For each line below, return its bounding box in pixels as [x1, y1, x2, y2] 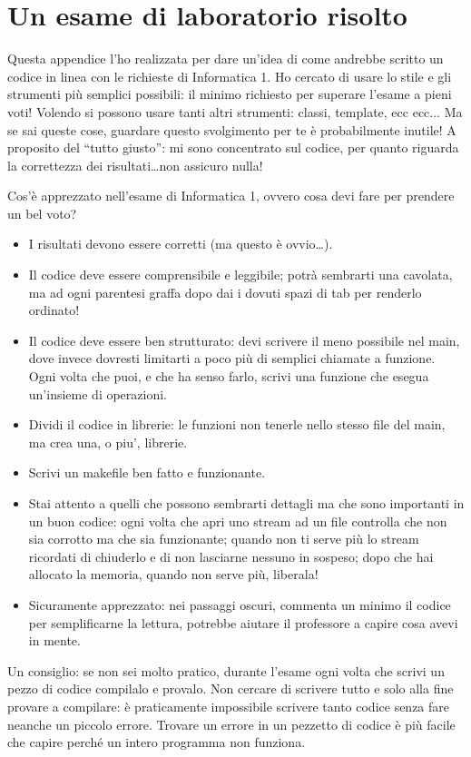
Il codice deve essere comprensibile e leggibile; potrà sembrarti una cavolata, [28, 265, 453, 284]
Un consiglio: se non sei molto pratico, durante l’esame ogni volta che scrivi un [7, 661, 445, 680]
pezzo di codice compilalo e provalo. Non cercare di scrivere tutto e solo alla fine [7, 679, 454, 698]
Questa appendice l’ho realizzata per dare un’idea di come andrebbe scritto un [7, 49, 444, 68]
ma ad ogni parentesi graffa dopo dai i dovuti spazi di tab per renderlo [28, 282, 422, 301]
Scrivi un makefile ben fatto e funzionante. [28, 463, 266, 482]
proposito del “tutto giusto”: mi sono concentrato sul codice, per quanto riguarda [7, 138, 459, 157]
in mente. [28, 631, 81, 650]
